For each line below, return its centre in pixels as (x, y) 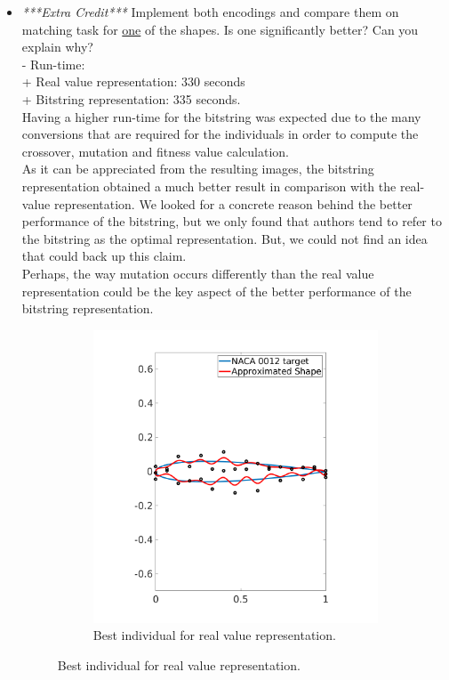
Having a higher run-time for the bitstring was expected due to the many (221, 116)
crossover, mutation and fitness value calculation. (156, 151)
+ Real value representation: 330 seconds (133, 81)
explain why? (57, 47)
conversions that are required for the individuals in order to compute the (220, 134)
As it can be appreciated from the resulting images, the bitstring (198, 169)
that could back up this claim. (104, 256)
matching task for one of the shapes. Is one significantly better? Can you (220, 29)
